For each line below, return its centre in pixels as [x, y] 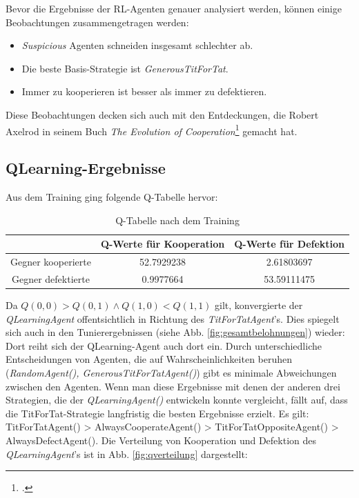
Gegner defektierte [50, 278]
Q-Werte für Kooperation [163, 244]
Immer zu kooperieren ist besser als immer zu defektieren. [144, 91]
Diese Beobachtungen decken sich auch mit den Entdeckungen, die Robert [162, 114]
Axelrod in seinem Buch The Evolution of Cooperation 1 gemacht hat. [152, 130]
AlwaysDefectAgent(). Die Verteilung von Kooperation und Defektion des [161, 440]
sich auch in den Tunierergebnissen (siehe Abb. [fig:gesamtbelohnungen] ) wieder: [175, 332]
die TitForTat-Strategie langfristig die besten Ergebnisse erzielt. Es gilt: [157, 413]
